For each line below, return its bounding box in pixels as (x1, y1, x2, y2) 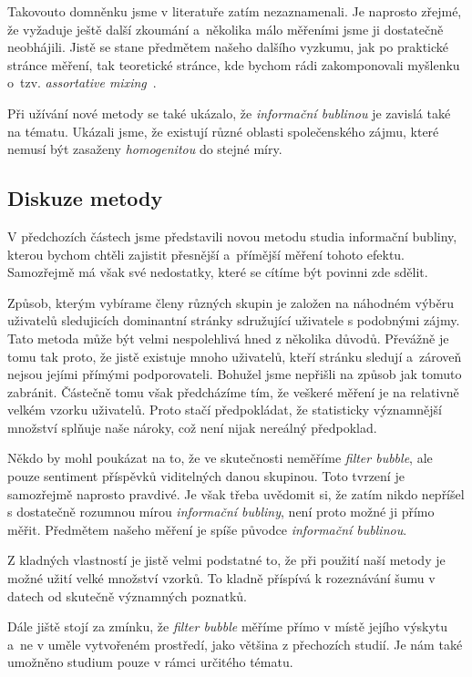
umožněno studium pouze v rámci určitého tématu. (7, 652, 293, 672)
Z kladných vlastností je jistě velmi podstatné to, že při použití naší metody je (7, 550, 446, 569)
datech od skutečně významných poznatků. (7, 586, 247, 605)
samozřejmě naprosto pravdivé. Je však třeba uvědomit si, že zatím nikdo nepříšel (7, 484, 465, 503)
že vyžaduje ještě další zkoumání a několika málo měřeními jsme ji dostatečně (7, 19, 444, 38)
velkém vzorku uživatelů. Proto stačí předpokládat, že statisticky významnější (7, 400, 443, 419)
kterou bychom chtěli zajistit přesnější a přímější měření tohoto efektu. (7, 244, 405, 263)
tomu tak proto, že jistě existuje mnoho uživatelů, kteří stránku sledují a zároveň (7, 346, 462, 365)
